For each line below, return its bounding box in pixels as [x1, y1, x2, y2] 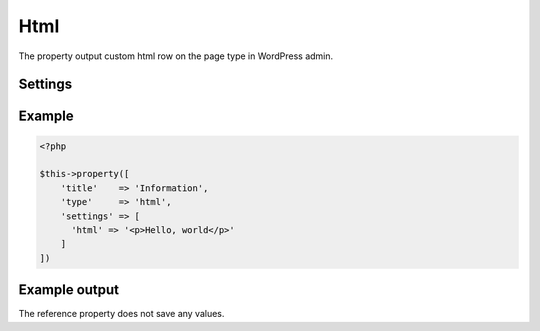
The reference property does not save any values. [18, 308, 225, 320]
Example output [18, 281, 120, 299]
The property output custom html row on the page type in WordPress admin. [18, 50, 334, 62]
